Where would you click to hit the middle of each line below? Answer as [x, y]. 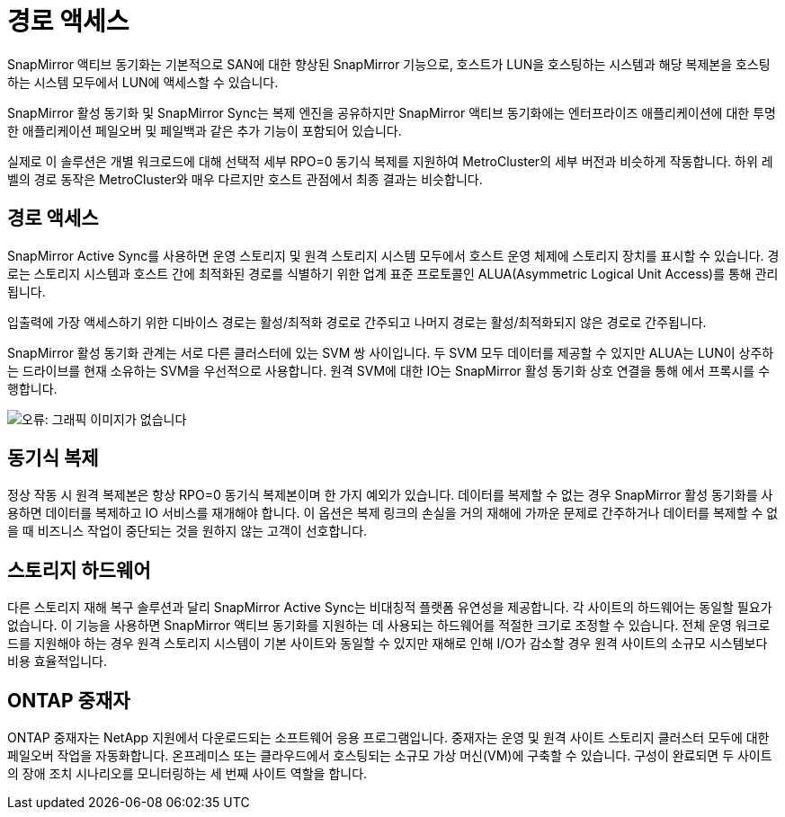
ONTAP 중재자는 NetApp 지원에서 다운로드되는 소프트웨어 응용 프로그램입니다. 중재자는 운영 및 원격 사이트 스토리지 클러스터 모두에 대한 [388, 738]
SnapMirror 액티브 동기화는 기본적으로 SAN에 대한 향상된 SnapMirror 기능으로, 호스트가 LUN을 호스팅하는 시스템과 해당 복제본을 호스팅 [389, 64]
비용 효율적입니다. [58, 662]
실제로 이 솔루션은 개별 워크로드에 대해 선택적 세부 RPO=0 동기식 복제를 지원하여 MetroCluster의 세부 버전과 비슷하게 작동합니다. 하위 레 [390, 161]
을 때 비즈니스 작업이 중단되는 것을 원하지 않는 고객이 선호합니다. [187, 531]
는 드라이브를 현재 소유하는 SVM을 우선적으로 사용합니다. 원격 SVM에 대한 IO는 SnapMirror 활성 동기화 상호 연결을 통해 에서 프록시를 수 [389, 370]
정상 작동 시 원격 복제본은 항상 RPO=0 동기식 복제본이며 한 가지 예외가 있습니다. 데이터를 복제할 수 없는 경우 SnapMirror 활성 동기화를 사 [390, 495]
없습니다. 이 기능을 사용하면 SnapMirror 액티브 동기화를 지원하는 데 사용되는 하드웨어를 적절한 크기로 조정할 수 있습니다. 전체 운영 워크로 [389, 626]
